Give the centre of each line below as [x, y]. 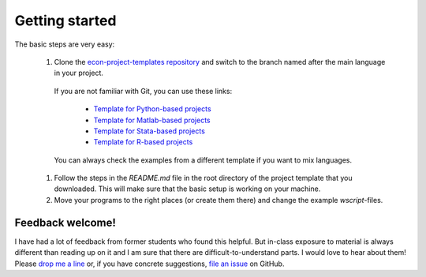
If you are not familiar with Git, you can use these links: [143, 91]
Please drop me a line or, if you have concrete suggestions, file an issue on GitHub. [149, 264]
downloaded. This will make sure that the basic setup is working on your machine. [187, 189]
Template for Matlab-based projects [152, 120]
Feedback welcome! [65, 222]
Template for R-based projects [143, 142]
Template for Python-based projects [153, 109]
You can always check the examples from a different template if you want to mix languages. [203, 160]
